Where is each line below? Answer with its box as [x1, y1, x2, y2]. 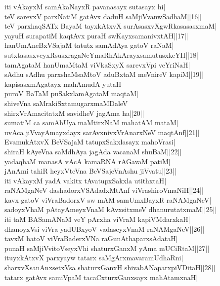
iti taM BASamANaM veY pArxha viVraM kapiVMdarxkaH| [4, 214, 190, 224]
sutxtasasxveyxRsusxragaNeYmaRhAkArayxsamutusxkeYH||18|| [4, 49, 200, 60]
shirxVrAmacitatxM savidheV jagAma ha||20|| [4, 107, 144, 118]
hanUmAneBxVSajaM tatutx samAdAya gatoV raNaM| [4, 40, 174, 50]
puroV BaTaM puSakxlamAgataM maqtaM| [4, 88, 138, 99]
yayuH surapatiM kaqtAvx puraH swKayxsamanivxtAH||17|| [4, 30, 188, 40]
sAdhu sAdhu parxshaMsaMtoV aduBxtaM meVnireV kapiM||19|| [4, 69, 203, 79]
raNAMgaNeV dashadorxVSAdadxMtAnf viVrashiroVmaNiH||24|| [4, 185, 204, 195]
